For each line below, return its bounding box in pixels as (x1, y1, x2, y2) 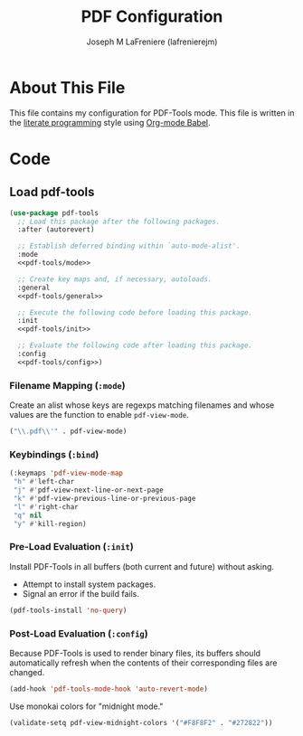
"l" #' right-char (13, 502, 79, 512)
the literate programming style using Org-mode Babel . (9, 117, 211, 127)
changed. (9, 666, 45, 677)
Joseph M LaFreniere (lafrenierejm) (86, 36, 218, 47)
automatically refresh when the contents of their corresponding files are (9, 657, 278, 668)
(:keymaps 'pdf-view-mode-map (9, 468, 124, 478)
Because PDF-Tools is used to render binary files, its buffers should (9, 647, 260, 658)
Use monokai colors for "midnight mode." (9, 701, 164, 712)
